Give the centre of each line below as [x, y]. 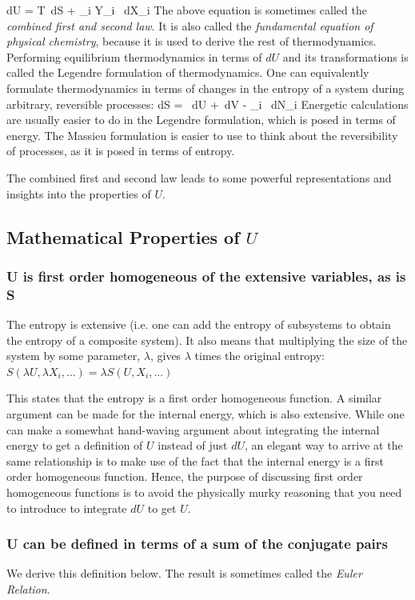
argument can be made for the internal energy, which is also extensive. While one [206, 414]
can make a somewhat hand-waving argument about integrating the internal [193, 429]
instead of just [193, 445]
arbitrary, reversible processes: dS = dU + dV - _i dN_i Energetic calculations [207, 104]
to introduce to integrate [67, 508]
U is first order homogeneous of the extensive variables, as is [206, 276]
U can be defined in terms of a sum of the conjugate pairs [198, 544]
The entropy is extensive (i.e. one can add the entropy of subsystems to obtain [199, 324]
